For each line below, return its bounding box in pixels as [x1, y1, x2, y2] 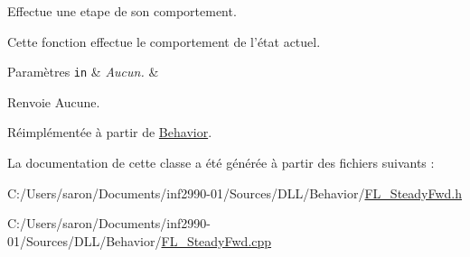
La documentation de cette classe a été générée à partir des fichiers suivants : [7, 153, 435, 172]
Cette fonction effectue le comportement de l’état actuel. [7, 32, 321, 50]
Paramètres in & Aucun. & [7, 62, 159, 81]
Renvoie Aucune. [7, 92, 100, 111]
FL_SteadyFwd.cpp [161, 231, 272, 250]
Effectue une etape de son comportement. [7, 2, 237, 20]
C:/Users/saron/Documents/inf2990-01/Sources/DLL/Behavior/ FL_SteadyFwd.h [7, 183, 463, 202]
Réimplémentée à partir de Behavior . [7, 123, 212, 142]
